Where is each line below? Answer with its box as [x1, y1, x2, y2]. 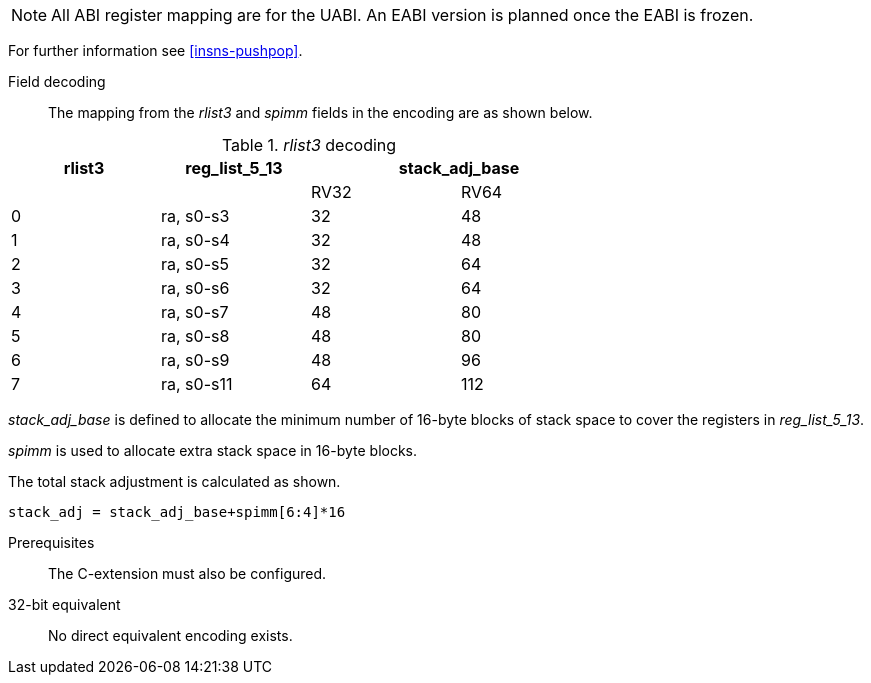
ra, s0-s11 [161, 374, 233, 394]
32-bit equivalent [8, 596, 121, 613]
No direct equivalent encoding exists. [48, 627, 293, 644]
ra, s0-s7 [161, 302, 229, 322]
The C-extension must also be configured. [48, 565, 327, 582]
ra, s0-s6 [161, 278, 230, 298]
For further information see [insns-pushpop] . [8, 42, 303, 59]
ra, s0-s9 [161, 350, 230, 370]
